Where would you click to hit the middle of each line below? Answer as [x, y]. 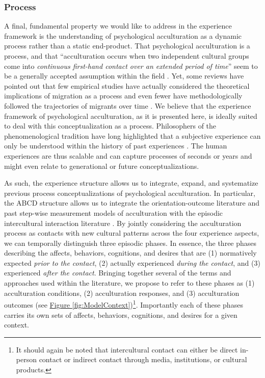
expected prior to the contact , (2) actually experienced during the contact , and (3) [132, 262]
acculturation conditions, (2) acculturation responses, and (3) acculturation [122, 293]
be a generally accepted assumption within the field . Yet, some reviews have [124, 76]
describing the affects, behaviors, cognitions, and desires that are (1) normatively [130, 253]
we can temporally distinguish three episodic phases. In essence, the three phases [130, 243]
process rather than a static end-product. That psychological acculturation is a [127, 46]
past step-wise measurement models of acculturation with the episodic [114, 212]
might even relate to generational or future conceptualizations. [102, 166]
